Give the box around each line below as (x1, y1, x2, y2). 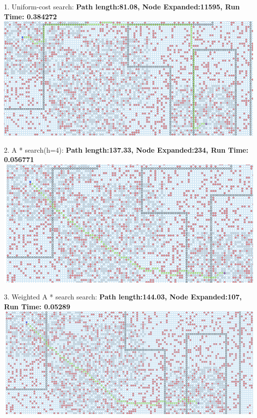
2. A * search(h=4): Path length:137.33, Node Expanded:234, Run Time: (4, 144, 249, 155)
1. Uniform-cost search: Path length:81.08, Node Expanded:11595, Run (4, 1, 240, 11)
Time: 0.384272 (4, 11, 57, 21)
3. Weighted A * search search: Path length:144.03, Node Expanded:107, (4, 292, 242, 302)
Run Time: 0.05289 (4, 301, 70, 311)
